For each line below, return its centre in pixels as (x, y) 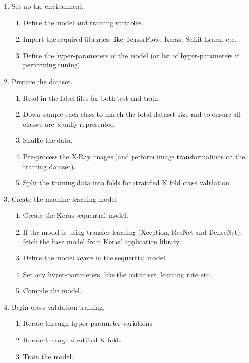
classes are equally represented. (69, 123)
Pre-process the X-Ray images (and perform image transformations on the (134, 156)
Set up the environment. (48, 6)
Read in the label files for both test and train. (92, 97)
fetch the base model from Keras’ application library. (102, 241)
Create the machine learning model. (65, 199)
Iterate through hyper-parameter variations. (88, 323)
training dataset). (49, 166)
